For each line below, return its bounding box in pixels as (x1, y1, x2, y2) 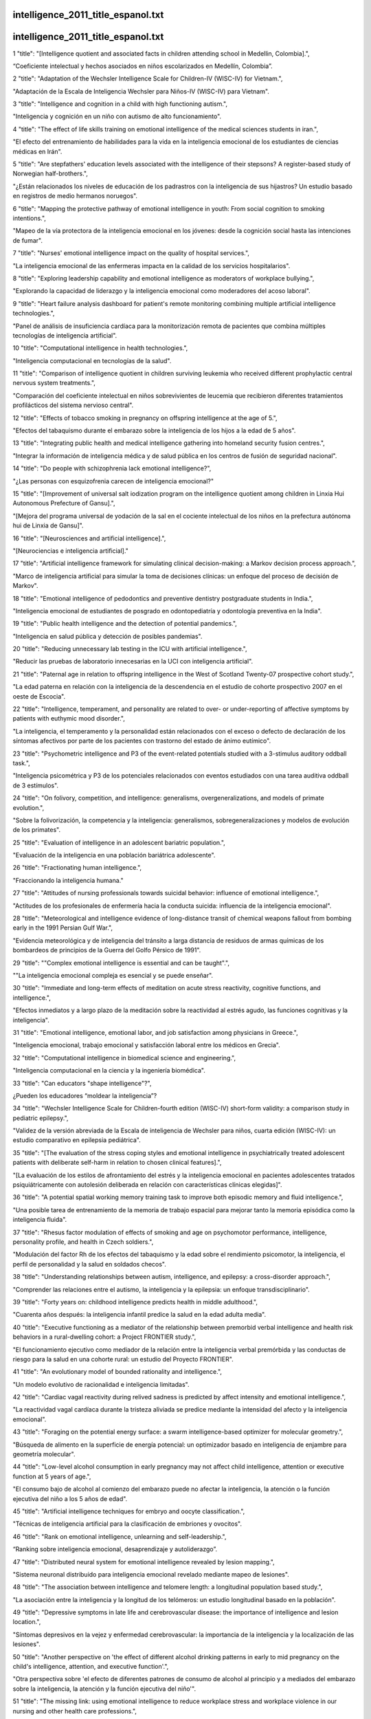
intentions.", (12, 214, 46, 222)
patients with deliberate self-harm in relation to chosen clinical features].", (12, 1159, 222, 1167)
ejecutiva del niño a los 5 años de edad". (12, 1494, 128, 1502)
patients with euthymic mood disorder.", (12, 714, 125, 723)
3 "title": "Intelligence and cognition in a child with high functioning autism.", (12, 100, 228, 108)
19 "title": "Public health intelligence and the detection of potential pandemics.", (12, 620, 237, 628)
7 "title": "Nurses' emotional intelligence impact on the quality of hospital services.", (12, 249, 250, 257)
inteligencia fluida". (12, 1216, 67, 1224)
